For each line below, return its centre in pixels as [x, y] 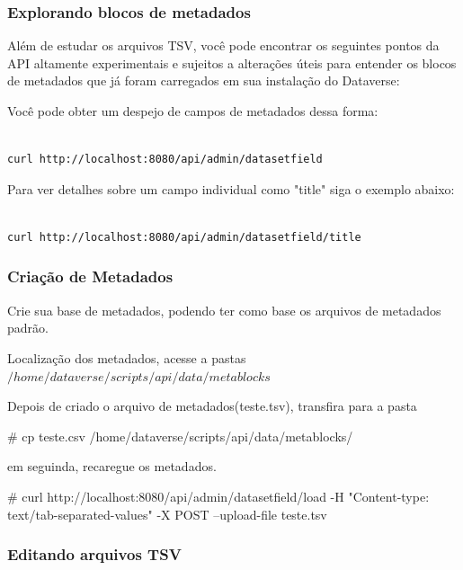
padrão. [28, 328]
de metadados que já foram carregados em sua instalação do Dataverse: [204, 80]
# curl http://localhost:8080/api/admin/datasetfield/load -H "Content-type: [218, 496]
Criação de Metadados [90, 276]
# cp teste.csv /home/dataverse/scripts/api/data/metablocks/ [180, 436]
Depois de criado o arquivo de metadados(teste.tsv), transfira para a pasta [212, 406]
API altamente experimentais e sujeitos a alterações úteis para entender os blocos [232, 62]
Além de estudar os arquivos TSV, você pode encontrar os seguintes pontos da [223, 45]
